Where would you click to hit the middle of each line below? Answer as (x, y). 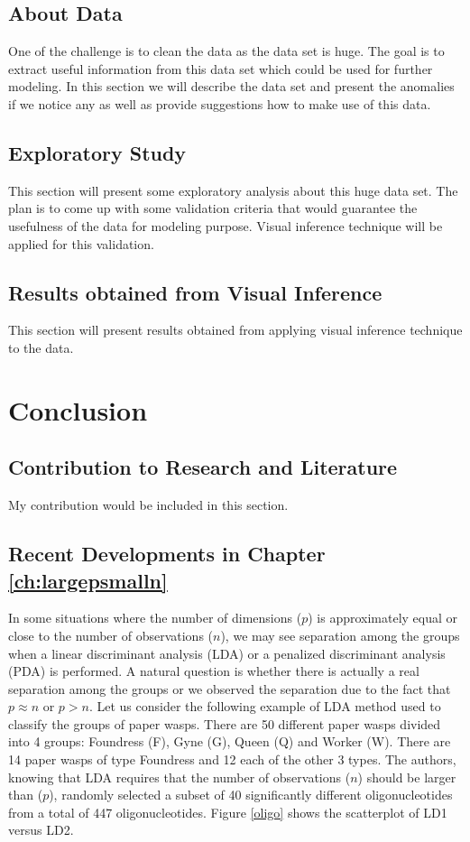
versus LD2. (41, 830)
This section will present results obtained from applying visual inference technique (235, 330)
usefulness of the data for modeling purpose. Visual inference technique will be (226, 225)
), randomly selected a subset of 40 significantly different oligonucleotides (251, 795)
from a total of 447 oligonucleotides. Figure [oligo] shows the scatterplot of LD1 (228, 812)
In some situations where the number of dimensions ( (155, 618)
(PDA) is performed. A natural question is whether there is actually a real (214, 671)
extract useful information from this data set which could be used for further (221, 68)
